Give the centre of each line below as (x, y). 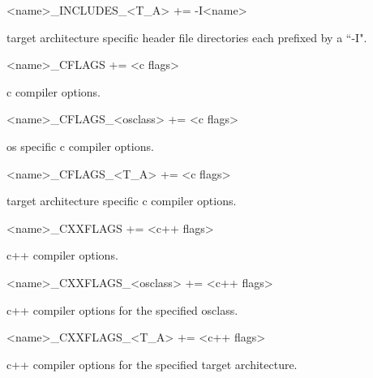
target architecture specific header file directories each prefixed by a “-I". (187, 37)
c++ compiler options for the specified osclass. (122, 309)
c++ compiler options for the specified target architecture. (152, 364)
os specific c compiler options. (80, 146)
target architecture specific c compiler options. (122, 201)
